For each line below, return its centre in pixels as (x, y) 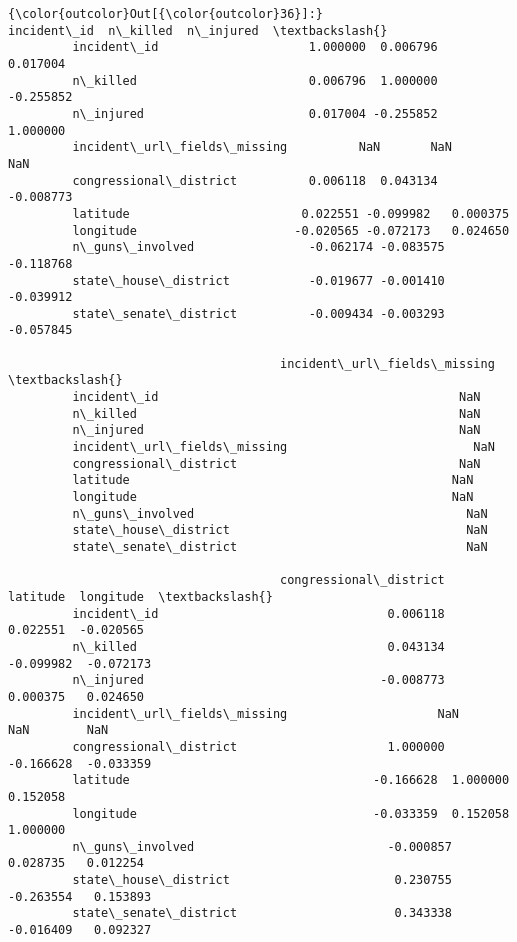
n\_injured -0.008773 (258, 680)
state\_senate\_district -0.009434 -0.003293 (258, 313)
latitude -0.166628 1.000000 (291, 780)
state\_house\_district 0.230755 (262, 880)
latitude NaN (273, 480)
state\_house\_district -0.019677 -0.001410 (258, 280)
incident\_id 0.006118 (258, 613)
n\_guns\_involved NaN (280, 513)
